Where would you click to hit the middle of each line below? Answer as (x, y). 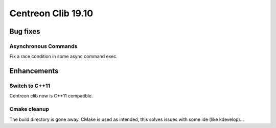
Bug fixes (25, 31)
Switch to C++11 (30, 86)
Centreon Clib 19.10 (51, 13)
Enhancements (34, 71)
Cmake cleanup (29, 109)
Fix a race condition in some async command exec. (63, 57)
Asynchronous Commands (43, 46)
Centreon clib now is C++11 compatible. (51, 96)
